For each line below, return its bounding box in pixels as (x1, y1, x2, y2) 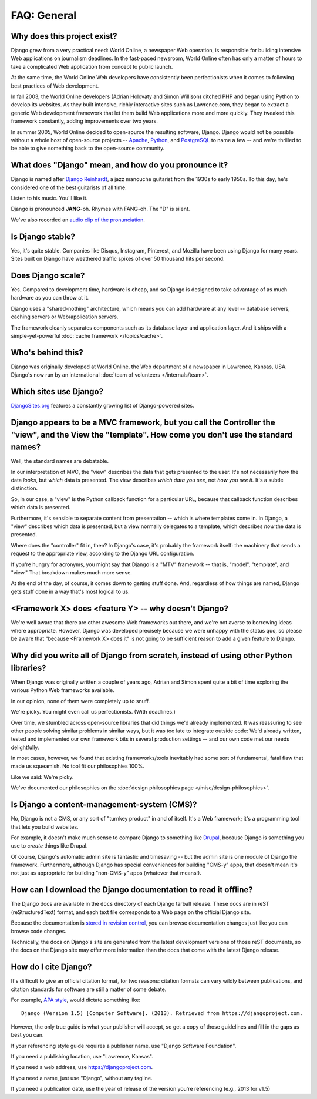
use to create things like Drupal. (11, 842, 88, 849)
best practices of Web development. (11, 82, 99, 89)
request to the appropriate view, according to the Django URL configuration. (11, 550, 195, 557)
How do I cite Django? (11, 962, 92, 972)
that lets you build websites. (11, 823, 79, 831)
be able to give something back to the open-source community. (11, 144, 165, 152)
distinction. (11, 485, 38, 492)
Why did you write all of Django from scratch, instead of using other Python (11, 651, 293, 661)
